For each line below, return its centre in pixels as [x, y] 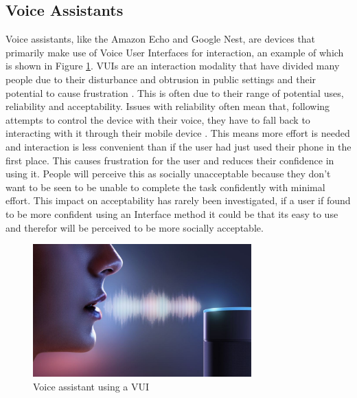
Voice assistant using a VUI [91, 387]
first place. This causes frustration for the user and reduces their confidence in [170, 160]
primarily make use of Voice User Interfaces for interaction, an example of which [175, 52]
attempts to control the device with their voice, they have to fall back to [158, 119]
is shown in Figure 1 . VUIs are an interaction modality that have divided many [173, 66]
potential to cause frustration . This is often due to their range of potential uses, [175, 92]
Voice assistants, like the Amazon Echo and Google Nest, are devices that [161, 39]
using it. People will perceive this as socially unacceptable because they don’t [168, 174]
